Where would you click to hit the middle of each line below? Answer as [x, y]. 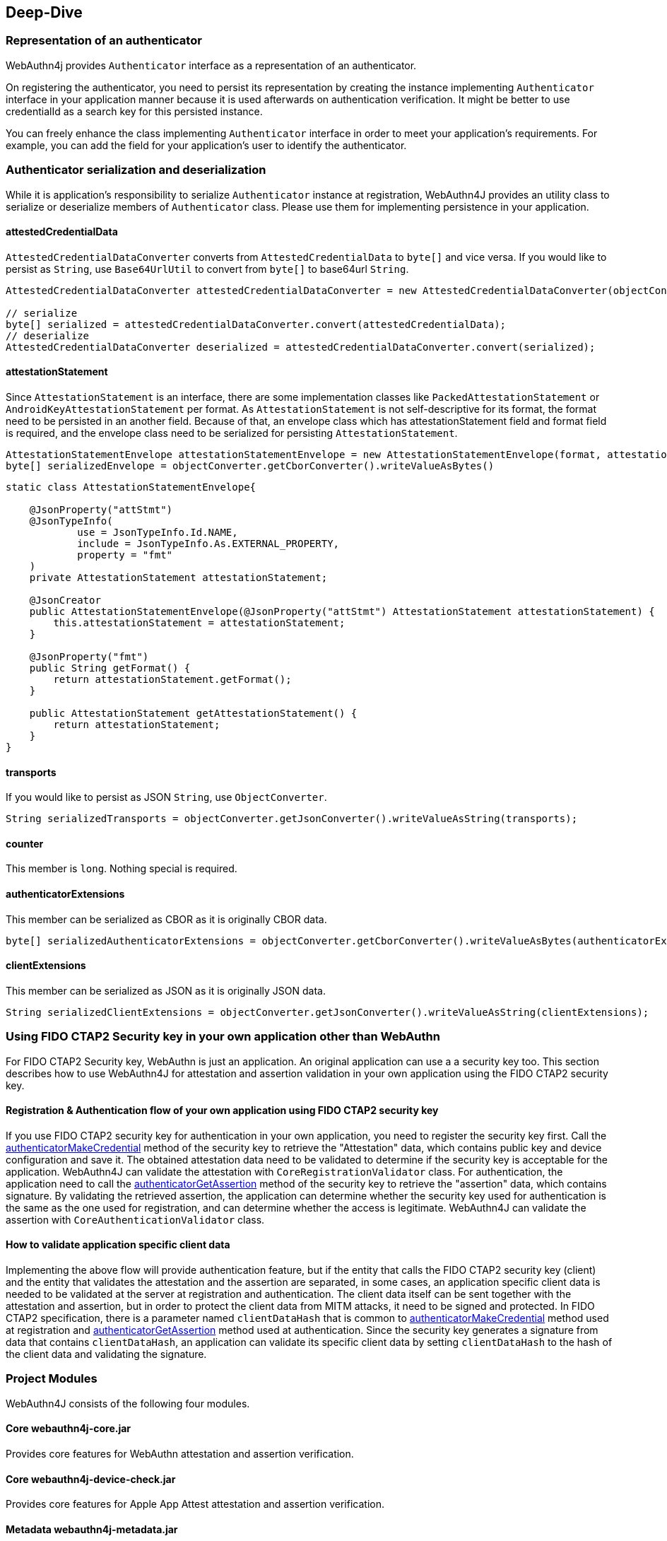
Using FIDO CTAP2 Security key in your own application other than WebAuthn [223, 1037]
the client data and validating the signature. [106, 1354]
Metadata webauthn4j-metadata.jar [92, 1529]
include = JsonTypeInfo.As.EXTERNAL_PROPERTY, [208, 543]
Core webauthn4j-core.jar [69, 1429]
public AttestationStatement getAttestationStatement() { [193, 713]
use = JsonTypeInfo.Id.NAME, [158, 532]
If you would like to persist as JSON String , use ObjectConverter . [166, 797]
